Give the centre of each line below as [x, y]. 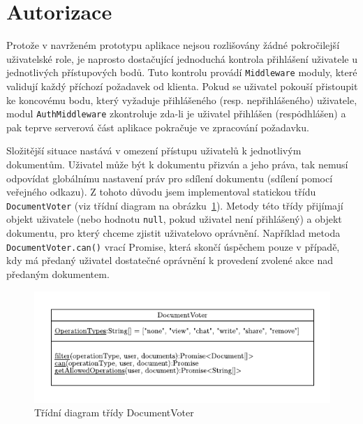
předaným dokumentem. [58, 273]
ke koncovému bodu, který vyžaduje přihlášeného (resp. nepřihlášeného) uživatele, [182, 100]
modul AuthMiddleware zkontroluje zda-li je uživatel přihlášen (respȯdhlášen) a [176, 114]
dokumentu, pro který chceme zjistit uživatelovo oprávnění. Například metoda [173, 233]
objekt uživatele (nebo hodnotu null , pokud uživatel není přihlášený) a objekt [174, 219]
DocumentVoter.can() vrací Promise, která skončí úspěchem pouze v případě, [173, 246]
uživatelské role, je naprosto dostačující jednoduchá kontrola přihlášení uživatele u [182, 58]
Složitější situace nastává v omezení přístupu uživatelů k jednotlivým [154, 151]
